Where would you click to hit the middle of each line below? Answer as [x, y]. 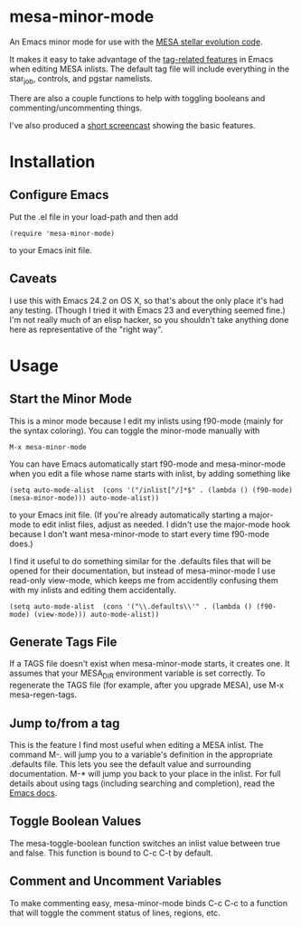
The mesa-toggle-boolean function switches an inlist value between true [145, 843]
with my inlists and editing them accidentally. [93, 590]
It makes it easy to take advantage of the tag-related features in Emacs [141, 59]
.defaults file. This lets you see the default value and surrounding [130, 764]
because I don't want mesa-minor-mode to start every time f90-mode [139, 534]
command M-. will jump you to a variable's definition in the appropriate [141, 754]
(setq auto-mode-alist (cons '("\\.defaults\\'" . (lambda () [131, 606]
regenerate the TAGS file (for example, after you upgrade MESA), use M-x [147, 686]
